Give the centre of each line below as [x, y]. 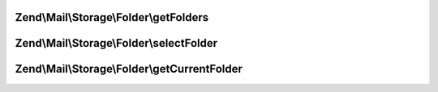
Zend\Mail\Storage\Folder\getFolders [112, 17]
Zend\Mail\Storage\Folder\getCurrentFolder [129, 69]
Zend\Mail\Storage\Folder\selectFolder [116, 43]
